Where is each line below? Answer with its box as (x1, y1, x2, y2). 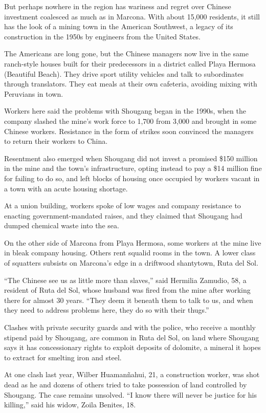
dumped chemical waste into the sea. (4, 220, 119, 231)
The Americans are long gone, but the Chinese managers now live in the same (4, 48, 249, 59)
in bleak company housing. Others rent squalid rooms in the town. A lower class (4, 247, 256, 258)
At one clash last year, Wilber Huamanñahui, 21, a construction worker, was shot (4, 369, 260, 380)
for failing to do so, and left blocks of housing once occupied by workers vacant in (4, 172, 260, 183)
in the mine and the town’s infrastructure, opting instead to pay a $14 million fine (4, 163, 262, 173)
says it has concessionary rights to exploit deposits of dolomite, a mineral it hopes (4, 342, 261, 353)
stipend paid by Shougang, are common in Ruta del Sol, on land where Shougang (4, 332, 259, 342)
